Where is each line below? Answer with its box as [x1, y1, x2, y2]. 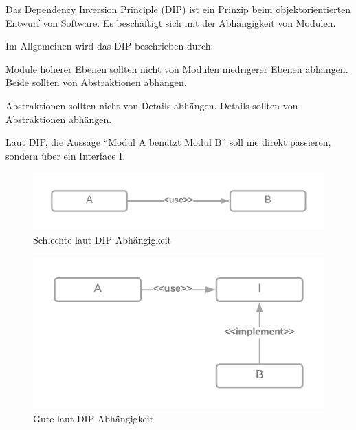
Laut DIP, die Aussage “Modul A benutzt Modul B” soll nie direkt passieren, [5, 135, 331, 149]
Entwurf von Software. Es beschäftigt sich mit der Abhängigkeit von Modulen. [5, 15, 336, 30]
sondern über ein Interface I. [5, 148, 126, 162]
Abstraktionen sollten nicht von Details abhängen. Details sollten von [5, 98, 298, 112]
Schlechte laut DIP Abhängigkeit [33, 232, 172, 246]
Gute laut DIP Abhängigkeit [33, 411, 154, 426]
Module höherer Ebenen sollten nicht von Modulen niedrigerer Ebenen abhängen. [5, 61, 348, 76]
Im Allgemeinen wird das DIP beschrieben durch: [5, 39, 214, 53]
